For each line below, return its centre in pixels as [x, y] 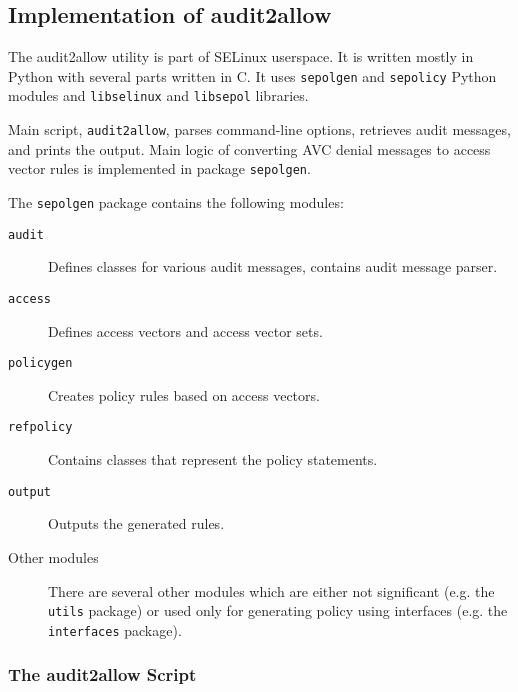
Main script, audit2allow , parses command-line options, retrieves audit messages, [259, 129]
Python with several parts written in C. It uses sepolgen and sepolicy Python [252, 75]
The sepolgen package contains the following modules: [176, 202]
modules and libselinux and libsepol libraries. [158, 95]
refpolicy [40, 427]
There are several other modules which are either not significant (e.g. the [271, 590]
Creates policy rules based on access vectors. [184, 394]
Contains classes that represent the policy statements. [213, 459]
